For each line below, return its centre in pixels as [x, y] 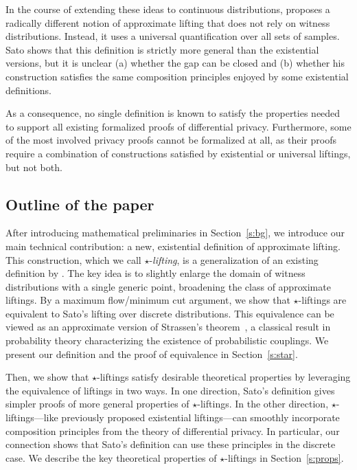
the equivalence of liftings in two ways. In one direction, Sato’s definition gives [170, 390]
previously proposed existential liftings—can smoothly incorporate [200, 417]
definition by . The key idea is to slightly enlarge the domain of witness [156, 273]
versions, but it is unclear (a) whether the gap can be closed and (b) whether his [175, 63]
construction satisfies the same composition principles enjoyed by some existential [177, 76]
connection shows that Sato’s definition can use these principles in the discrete [171, 444]
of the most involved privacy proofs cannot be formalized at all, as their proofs [171, 140]
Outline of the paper [80, 204]
